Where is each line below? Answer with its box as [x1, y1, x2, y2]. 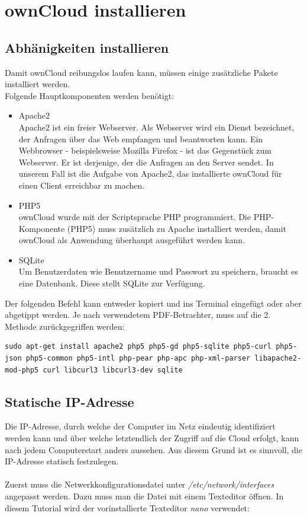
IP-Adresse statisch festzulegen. [5, 455, 119, 467]
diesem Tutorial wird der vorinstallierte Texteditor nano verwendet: [5, 501, 250, 514]
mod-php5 [5, 365, 39, 374]
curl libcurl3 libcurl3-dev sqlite [43, 365, 183, 374]
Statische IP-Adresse [5, 392, 134, 410]
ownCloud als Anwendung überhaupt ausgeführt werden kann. [18, 234, 245, 246]
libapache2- [254, 354, 302, 363]
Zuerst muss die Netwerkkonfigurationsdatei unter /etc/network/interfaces [5, 478, 274, 490]
